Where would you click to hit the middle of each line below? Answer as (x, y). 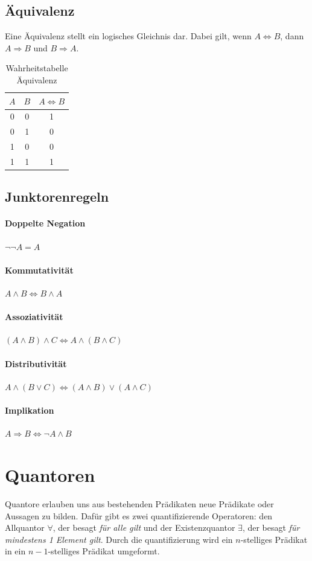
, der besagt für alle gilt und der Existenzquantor (144, 527)
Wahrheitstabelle (37, 68)
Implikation (30, 410)
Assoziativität (34, 317)
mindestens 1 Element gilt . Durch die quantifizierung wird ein (119, 539)
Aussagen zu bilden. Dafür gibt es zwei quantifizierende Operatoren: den (139, 515)
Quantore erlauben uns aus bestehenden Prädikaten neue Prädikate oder (139, 503)
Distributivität (36, 363)
